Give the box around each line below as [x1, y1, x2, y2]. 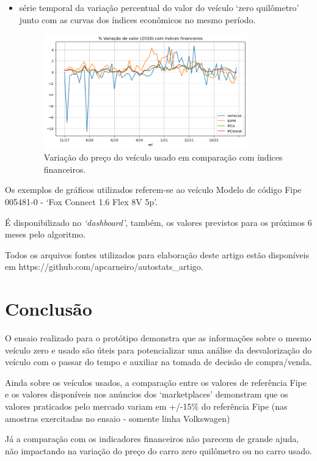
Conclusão [5, 296, 92, 321]
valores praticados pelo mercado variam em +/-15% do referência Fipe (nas [5, 400, 288, 413]
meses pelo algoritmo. [5, 228, 86, 241]
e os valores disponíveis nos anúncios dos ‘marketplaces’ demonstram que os [5, 388, 288, 401]
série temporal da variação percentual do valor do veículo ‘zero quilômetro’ [19, 1, 299, 13]
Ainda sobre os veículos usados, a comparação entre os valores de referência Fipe [5, 376, 307, 388]
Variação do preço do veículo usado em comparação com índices [43, 151, 283, 164]
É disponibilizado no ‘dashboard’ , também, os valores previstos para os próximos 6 [5, 216, 312, 228]
